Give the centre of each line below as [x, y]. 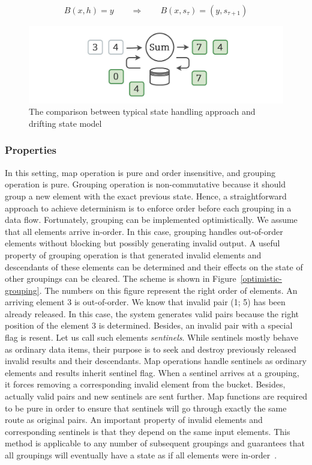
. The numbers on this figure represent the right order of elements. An [168, 290]
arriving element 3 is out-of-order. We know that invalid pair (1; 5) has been [145, 302]
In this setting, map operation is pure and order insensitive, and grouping [140, 172]
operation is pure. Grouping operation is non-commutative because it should [145, 184]
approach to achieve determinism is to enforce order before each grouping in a [148, 208]
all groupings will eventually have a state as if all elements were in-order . [141, 455]
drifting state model [65, 123]
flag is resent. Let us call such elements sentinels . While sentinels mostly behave [151, 337]
